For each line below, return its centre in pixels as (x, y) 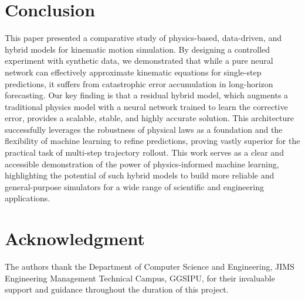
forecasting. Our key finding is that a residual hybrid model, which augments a (147, 95)
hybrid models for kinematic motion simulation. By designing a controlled (138, 49)
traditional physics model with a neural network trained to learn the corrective (146, 106)
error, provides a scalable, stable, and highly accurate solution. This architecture (150, 118)
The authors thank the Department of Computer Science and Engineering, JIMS (150, 267)
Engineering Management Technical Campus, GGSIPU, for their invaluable (140, 278)
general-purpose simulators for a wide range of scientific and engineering (134, 186)
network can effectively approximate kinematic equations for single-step (133, 72)
